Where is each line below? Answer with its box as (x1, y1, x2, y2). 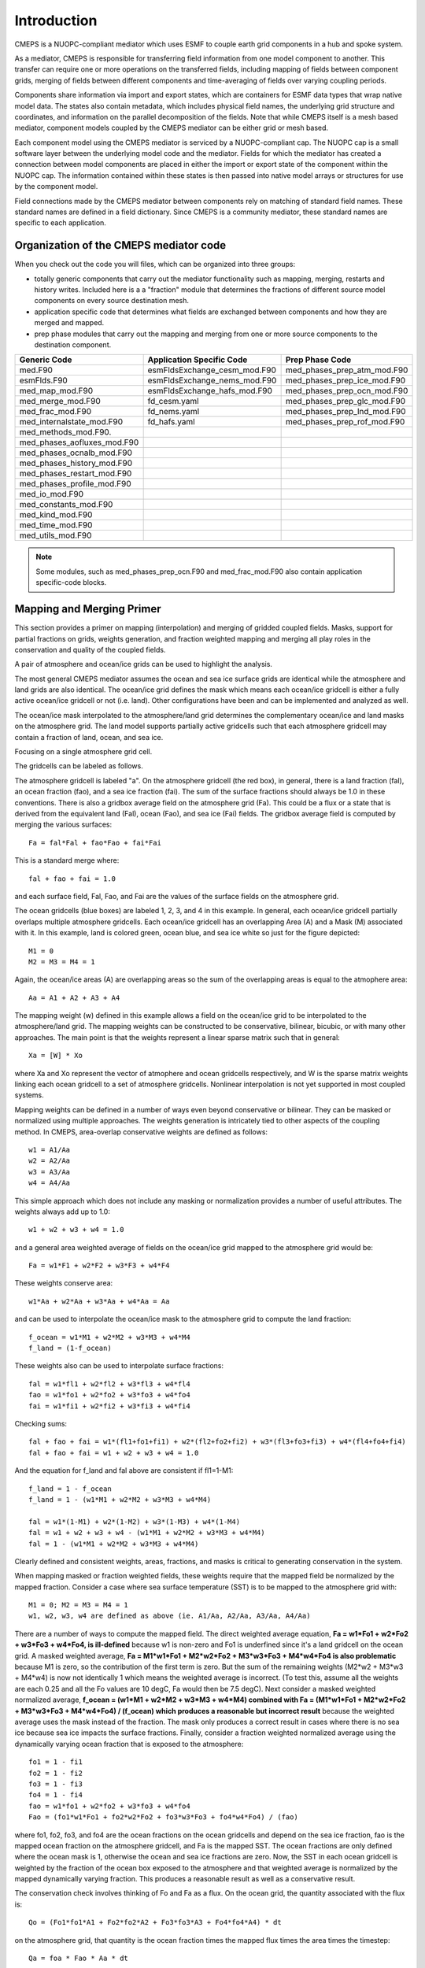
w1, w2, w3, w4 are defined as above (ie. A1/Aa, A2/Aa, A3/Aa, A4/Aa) (28, 1611, 311, 1621)
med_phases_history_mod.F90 (19, 457, 133, 468)
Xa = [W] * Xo (28, 1051, 83, 1060)
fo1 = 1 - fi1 (28, 1758, 83, 1766)
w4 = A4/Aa (28, 1178, 71, 1188)
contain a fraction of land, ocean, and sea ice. (14, 732, 164, 742)
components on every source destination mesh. (34, 296, 189, 305)
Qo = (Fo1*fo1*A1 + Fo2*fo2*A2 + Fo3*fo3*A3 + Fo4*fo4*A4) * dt (28, 1918, 283, 1927)
